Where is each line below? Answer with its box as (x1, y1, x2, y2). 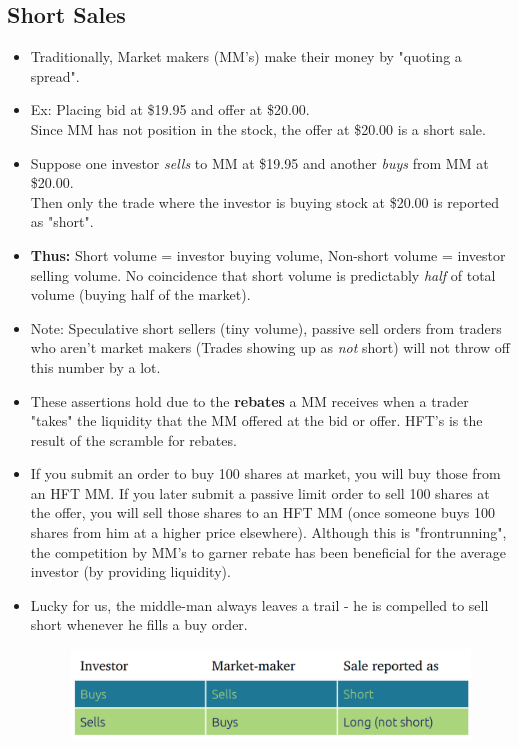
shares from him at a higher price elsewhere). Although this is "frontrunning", (30, 522, 507, 543)
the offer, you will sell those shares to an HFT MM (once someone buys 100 (30, 502, 496, 523)
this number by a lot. (30, 356, 161, 377)
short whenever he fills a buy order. (30, 614, 248, 635)
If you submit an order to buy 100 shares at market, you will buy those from (30, 463, 501, 484)
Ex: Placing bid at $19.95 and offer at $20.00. (30, 99, 310, 120)
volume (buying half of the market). (30, 284, 251, 305)
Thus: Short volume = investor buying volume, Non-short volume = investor (30, 244, 506, 265)
